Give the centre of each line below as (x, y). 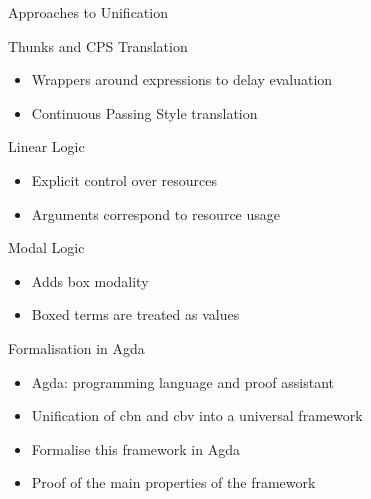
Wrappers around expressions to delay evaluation (182, 79)
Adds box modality (90, 280)
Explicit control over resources (124, 179)
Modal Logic (46, 247)
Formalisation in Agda (76, 347)
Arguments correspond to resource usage (156, 213)
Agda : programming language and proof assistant (182, 381)
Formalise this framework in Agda (135, 448)
